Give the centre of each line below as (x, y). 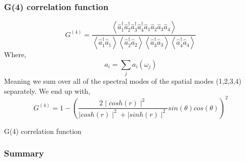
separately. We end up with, (47, 91)
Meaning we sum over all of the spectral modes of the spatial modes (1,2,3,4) (123, 81)
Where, (15, 54)
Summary (24, 153)
